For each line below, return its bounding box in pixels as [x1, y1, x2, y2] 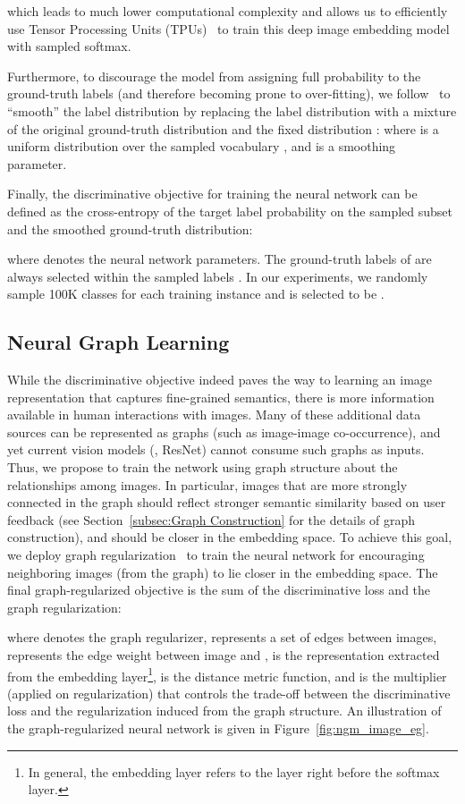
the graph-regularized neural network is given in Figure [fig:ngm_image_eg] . [7, 719, 429, 738]
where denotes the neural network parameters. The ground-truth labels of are [7, 250, 432, 268]
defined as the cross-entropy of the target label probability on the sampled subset [7, 201, 453, 220]
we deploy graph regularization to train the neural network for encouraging [7, 546, 425, 564]
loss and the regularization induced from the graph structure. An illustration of [7, 701, 442, 720]
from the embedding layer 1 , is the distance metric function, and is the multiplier [7, 664, 447, 685]
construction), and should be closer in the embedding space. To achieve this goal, [7, 528, 452, 546]
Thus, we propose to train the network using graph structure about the [7, 458, 398, 477]
